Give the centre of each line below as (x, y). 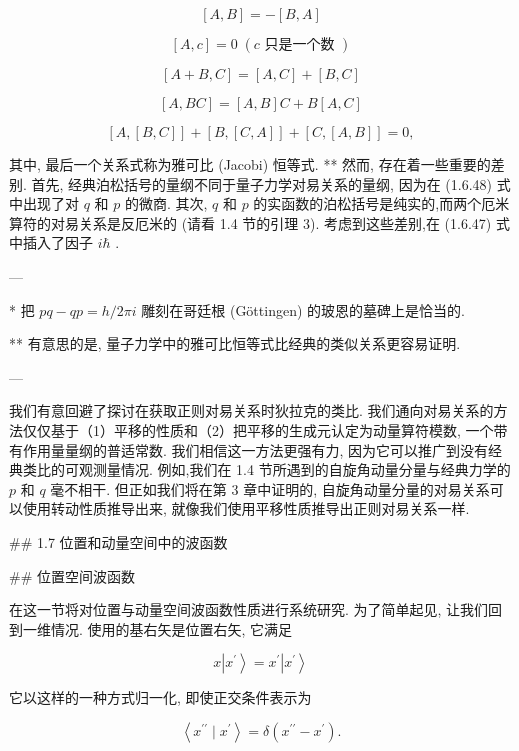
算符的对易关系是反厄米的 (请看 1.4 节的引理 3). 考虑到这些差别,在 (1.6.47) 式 (259, 222)
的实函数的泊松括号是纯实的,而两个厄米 (381, 203)
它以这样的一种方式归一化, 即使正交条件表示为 (160, 697)
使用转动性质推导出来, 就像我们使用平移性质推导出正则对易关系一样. (246, 508)
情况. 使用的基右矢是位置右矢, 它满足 (171, 628)
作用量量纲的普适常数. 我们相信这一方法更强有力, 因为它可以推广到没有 (255, 449)
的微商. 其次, (166, 203)
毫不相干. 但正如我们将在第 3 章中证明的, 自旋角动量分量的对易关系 (270, 488)
